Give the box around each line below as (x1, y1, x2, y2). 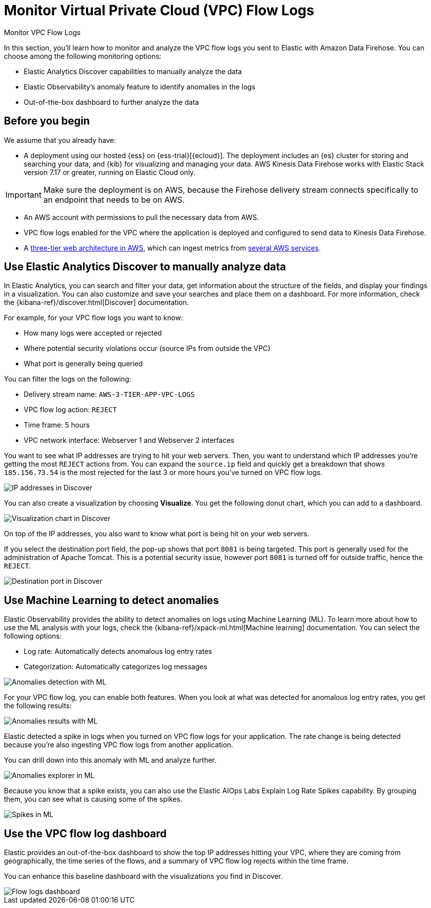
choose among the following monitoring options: (4, 51, 162, 60)
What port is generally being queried (24, 359, 143, 368)
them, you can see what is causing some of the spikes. (4, 795, 182, 804)
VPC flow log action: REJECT (24, 405, 117, 414)
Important (5, 189, 42, 200)
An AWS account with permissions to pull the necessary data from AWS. (24, 213, 259, 221)
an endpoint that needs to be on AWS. (43, 194, 185, 205)
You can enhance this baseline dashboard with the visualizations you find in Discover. (4, 872, 283, 881)
